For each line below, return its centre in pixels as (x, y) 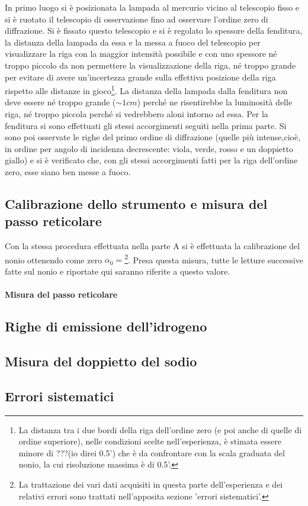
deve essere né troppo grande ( (60, 102)
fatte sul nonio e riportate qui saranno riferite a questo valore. (118, 271)
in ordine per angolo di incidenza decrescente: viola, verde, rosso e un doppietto (149, 148)
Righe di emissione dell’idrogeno (106, 326)
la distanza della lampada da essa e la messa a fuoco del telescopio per (133, 42)
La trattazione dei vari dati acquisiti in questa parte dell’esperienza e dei (151, 484)
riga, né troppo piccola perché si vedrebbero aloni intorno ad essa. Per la (137, 114)
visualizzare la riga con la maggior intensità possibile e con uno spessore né (141, 54)
